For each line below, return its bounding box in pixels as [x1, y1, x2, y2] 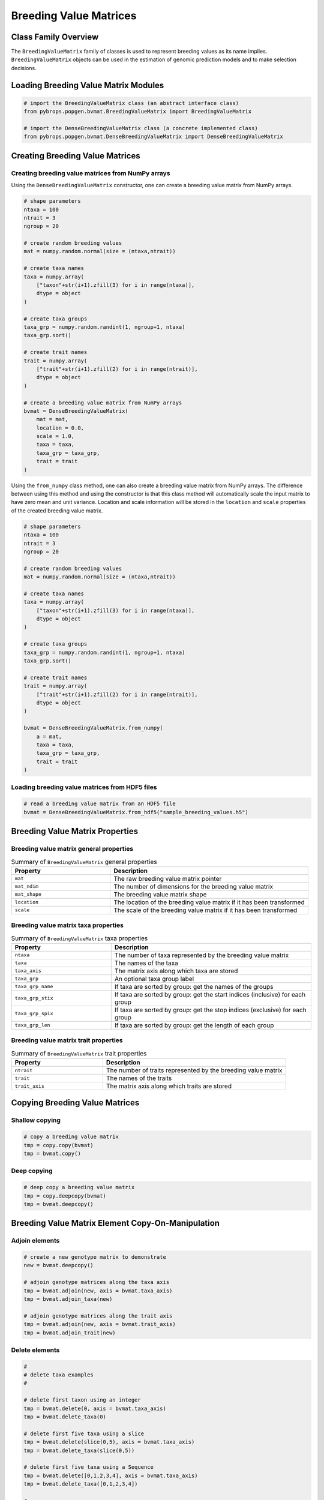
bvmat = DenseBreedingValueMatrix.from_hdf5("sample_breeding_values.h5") [23, 809, 249, 815]
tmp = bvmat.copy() [23, 1150, 81, 1157]
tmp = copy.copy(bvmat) [23, 1142, 94, 1148]
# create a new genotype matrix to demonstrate [23, 1254, 166, 1261]
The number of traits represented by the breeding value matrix [106, 1066, 283, 1075]
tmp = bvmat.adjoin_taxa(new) [23, 1296, 113, 1302]
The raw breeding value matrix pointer [113, 874, 222, 883]
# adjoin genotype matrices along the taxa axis [23, 1279, 170, 1286]
